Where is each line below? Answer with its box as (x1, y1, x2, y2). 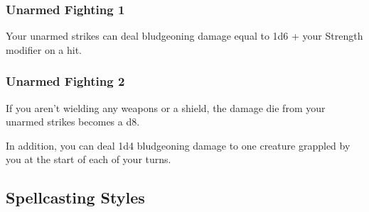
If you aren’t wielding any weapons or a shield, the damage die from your (6, 100, 326, 115)
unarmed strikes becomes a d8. (6, 114, 140, 129)
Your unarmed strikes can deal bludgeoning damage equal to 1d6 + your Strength (6, 28, 363, 43)
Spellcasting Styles (6, 186, 145, 208)
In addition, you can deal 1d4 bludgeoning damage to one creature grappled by (6, 138, 351, 152)
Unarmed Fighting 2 (6, 72, 125, 90)
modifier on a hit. (6, 42, 82, 57)
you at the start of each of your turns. (6, 152, 171, 167)
